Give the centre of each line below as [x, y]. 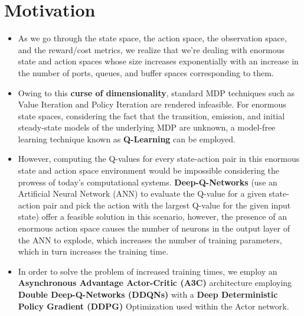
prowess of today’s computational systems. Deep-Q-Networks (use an [148, 182]
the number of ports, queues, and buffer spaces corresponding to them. [146, 72]
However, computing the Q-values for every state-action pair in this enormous [159, 159]
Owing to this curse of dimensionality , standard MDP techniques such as [156, 92]
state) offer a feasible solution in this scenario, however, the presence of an [152, 216]
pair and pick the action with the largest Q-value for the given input [167, 205]
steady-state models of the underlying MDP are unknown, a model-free [147, 127]
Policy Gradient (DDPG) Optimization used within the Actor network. [153, 306]
